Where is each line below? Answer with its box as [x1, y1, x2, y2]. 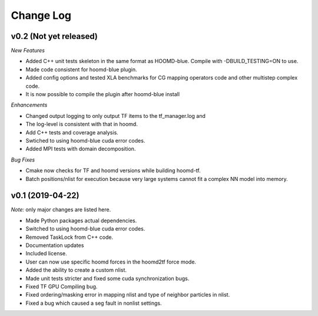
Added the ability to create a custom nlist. [25, 266, 127, 274]
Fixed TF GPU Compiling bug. [25, 283, 98, 290]
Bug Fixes [11, 156, 35, 163]
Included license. [25, 250, 67, 257]
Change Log [11, 9, 72, 22]
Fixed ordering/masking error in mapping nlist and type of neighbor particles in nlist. [25, 291, 230, 298]
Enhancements [11, 101, 48, 108]
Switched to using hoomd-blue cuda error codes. [25, 225, 145, 232]
